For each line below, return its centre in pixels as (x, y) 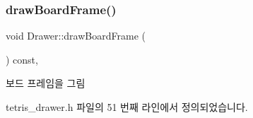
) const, (22, 59)
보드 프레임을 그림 (46, 83)
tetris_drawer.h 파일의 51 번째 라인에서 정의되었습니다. (127, 107)
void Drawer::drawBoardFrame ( (76, 36)
